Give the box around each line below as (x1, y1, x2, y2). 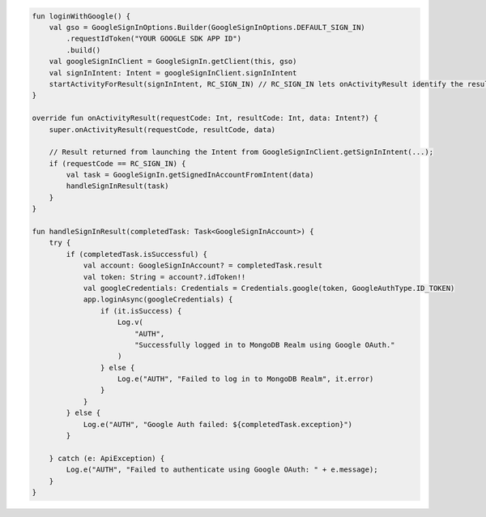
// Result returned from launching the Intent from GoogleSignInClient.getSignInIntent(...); (49, 147, 433, 157)
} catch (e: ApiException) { (49, 454, 165, 463)
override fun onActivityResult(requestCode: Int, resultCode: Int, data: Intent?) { (32, 113, 378, 123)
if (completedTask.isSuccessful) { (66, 250, 208, 258)
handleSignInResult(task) (66, 182, 169, 190)
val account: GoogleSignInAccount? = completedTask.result (83, 261, 323, 271)
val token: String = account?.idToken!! (83, 272, 246, 281)
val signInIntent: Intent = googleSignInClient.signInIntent (49, 68, 297, 77)
